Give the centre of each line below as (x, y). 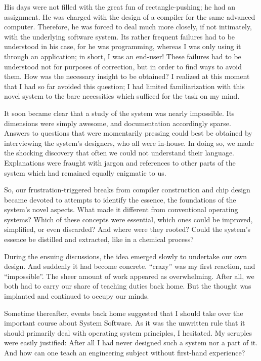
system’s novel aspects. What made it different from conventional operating (121, 209)
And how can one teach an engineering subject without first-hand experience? (125, 352)
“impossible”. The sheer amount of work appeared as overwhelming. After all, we (129, 276)
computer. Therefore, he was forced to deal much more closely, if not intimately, (128, 27)
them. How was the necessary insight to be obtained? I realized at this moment (127, 76)
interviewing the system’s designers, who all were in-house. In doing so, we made (129, 143)
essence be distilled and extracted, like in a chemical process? (99, 239)
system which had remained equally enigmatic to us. (85, 172)
